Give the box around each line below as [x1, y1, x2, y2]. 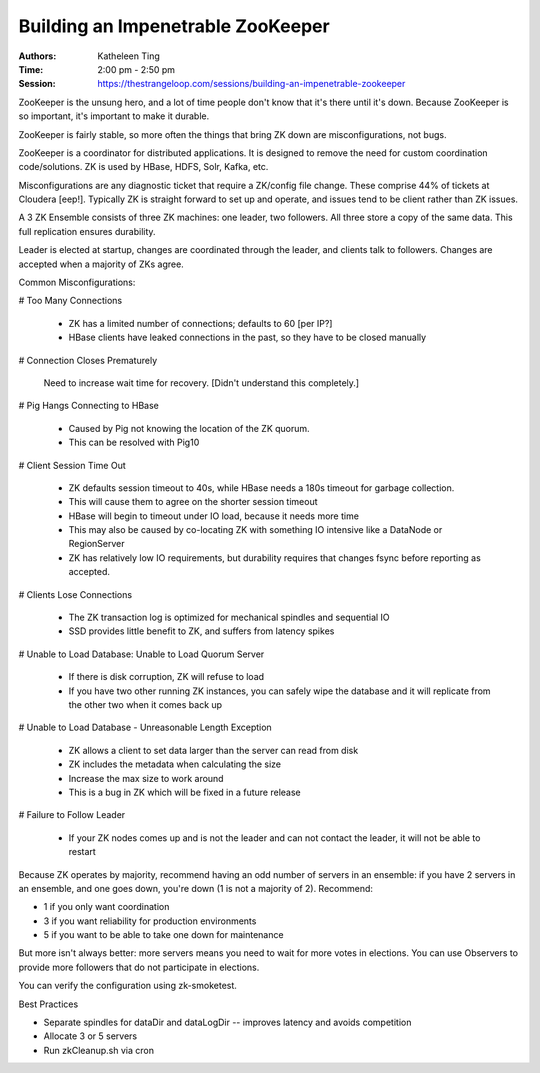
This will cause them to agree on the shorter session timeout [68, 496, 319, 508]
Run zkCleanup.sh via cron [43, 1044, 155, 1056]
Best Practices [18, 998, 79, 1010]
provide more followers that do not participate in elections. [18, 961, 260, 973]
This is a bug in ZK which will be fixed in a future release [68, 786, 301, 798]
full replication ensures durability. [18, 225, 156, 237]
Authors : [18, 50, 57, 62]
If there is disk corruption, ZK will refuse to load [68, 671, 265, 683]
